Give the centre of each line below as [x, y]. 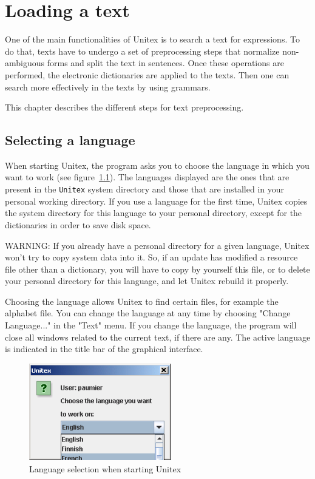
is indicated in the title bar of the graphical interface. [104, 349]
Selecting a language [70, 140]
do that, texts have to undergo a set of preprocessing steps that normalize [142, 51]
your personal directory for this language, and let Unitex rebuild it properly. [147, 281]
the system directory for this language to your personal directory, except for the [154, 213]
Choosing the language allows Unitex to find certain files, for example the [142, 301]
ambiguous [25, 63]
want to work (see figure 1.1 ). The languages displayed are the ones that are [147, 177]
